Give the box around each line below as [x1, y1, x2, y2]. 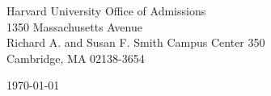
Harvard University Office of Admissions [6, 2, 206, 19]
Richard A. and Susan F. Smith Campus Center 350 [6, 34, 265, 51]
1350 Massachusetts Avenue [6, 18, 142, 35]
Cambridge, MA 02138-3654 [6, 49, 145, 66]
